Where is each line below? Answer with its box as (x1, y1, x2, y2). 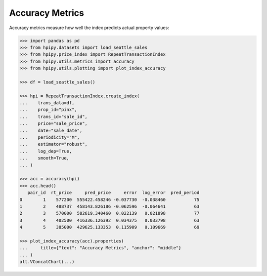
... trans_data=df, (19, 100, 75, 106)
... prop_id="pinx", (19, 107, 78, 113)
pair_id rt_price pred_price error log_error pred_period (27, 190, 200, 196)
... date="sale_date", (19, 127, 83, 133)
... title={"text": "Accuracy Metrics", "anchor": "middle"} (19, 245, 181, 251)
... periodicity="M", (19, 135, 80, 140)
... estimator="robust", (19, 141, 88, 147)
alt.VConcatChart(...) (19, 259, 75, 265)
